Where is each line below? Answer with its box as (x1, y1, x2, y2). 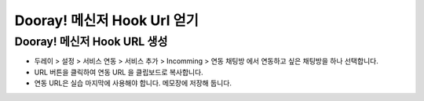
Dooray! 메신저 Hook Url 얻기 (14, 12, 199, 29)
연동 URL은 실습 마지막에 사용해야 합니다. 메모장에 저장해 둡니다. (34, 78, 232, 88)
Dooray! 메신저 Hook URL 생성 (14, 34, 168, 49)
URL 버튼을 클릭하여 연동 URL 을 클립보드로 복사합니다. (34, 67, 203, 77)
